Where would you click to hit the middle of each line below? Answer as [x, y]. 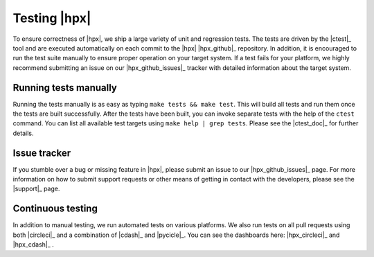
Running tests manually [65, 88]
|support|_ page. [36, 189]
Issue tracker [42, 153]
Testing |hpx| [52, 18]
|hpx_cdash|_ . [34, 245]
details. [23, 133]
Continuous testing [55, 209]
